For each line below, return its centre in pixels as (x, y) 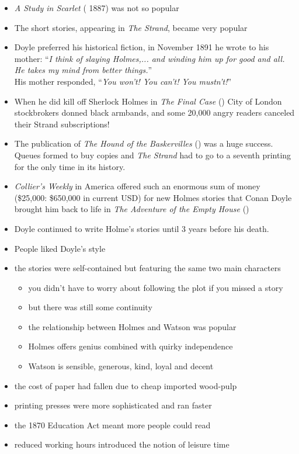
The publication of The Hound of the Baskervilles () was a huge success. (144, 143)
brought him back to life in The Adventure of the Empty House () (132, 209)
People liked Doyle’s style (60, 248)
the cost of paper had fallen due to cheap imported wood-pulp (126, 385)
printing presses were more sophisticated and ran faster (113, 405)
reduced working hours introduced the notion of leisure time (122, 444)
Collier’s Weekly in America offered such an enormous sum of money (137, 186)
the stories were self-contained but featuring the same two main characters (147, 268)
